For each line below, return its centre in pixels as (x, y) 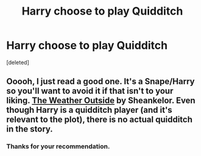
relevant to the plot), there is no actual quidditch (100, 120)
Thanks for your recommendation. (58, 146)
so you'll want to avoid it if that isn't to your (90, 91)
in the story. (30, 129)
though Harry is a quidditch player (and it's (89, 110)
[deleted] (18, 62)
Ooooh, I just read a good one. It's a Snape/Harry (100, 81)
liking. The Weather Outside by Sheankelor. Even (101, 101)
